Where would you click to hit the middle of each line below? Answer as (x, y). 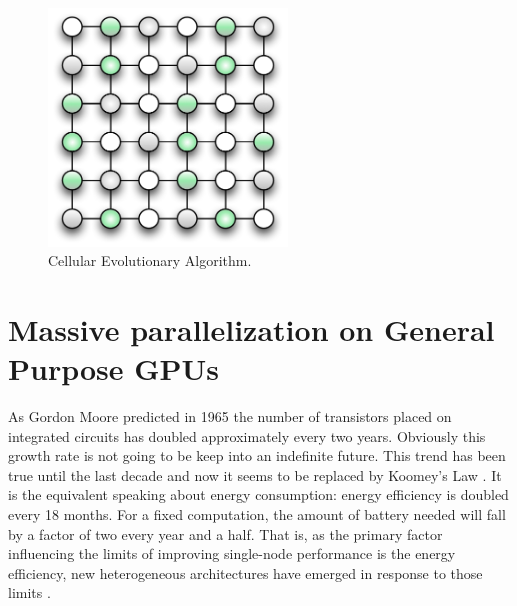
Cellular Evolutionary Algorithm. (150, 260)
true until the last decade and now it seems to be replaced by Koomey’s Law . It (255, 474)
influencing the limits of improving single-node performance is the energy (232, 553)
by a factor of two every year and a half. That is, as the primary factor (225, 533)
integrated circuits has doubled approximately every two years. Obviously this (247, 435)
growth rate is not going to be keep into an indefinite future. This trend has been (257, 455)
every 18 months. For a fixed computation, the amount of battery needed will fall (257, 514)
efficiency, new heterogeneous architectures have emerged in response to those (245, 572)
